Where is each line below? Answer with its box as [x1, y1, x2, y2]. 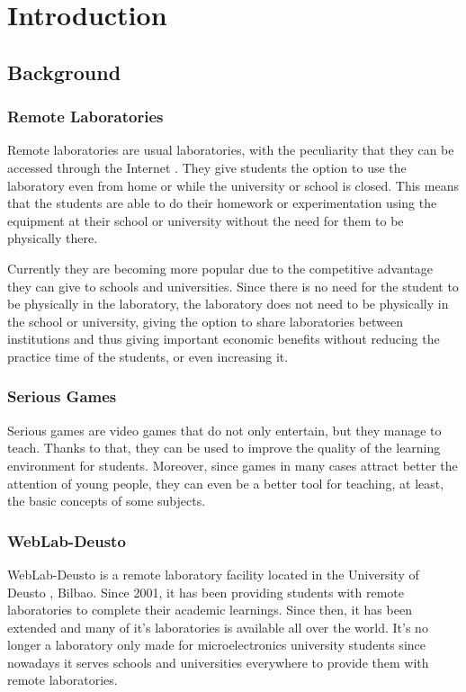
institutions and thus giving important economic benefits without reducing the [7, 329, 440, 348]
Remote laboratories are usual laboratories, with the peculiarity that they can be [7, 140, 454, 159]
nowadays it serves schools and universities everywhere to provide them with [7, 652, 429, 671]
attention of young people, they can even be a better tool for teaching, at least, [7, 473, 444, 492]
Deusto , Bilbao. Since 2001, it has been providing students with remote [7, 582, 405, 601]
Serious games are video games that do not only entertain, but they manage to [7, 420, 442, 439]
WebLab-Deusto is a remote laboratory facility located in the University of [7, 564, 419, 583]
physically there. [7, 229, 98, 247]
